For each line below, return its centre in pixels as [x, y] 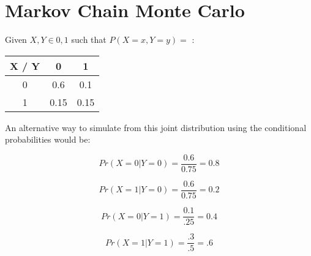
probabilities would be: [48, 139]
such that [89, 40]
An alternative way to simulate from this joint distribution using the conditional [156, 127]
